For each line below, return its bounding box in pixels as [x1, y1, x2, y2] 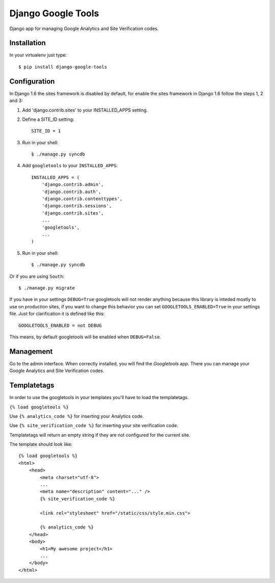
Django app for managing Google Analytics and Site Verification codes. [9, 25, 159, 32]
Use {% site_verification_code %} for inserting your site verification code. [9, 422, 178, 429]
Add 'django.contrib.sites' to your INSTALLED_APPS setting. [22, 107, 148, 113]
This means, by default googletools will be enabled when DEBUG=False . [9, 334, 161, 340]
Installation [9, 39, 46, 47]
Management [9, 347, 53, 356]
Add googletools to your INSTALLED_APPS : [22, 163, 118, 169]
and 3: [9, 97, 23, 104]
